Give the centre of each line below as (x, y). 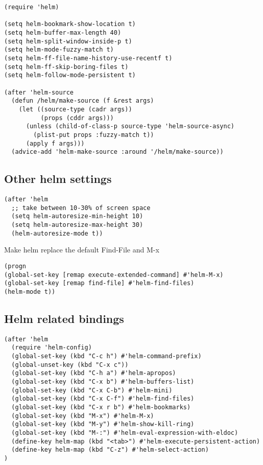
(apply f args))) (55, 143)
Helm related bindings (64, 318)
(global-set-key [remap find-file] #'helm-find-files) (99, 283)
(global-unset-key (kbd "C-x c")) (70, 365)
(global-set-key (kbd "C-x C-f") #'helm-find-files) (103, 399)
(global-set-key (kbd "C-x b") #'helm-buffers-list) (103, 382)
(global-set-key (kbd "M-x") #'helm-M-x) (83, 416)
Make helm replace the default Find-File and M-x (82, 250)
